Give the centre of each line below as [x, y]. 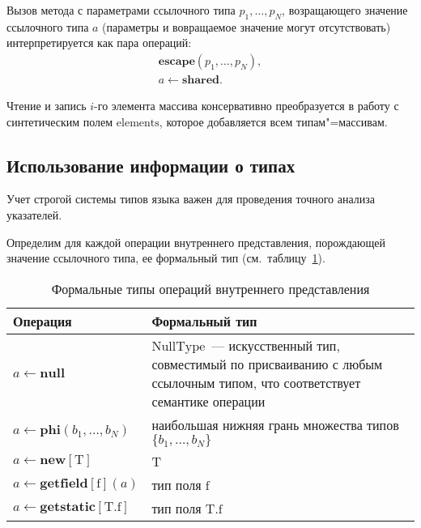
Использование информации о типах [151, 165]
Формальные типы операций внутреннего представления [210, 288]
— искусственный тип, [276, 345]
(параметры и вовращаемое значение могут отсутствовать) [247, 26]
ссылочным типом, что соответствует [256, 382]
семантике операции [208, 401]
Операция [43, 321]
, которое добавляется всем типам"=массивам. [273, 121]
